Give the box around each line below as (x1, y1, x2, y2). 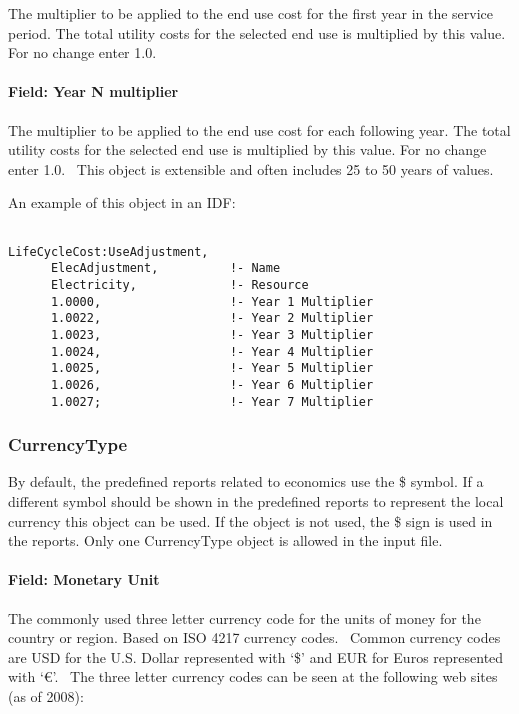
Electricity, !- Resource (50, 277, 309, 292)
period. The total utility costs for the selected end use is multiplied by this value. (8, 22, 506, 43)
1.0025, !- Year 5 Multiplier (50, 361, 374, 376)
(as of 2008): (8, 685, 84, 706)
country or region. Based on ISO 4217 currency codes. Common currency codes (8, 627, 501, 648)
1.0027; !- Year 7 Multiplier (50, 394, 374, 409)
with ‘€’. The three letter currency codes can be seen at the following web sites (8, 666, 498, 687)
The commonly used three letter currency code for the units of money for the (8, 607, 481, 628)
